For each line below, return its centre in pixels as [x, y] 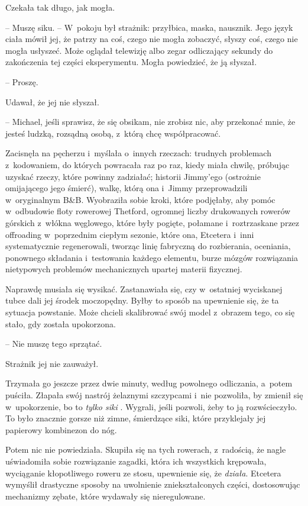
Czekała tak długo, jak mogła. [60, 7]
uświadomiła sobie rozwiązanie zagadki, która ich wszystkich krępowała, [136, 461]
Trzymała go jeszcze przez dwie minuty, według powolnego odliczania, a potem [149, 383]
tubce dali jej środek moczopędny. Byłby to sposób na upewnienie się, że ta [142, 300]
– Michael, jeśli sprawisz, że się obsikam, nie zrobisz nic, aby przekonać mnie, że [150, 122]
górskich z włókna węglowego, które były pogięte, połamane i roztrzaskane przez [153, 222]
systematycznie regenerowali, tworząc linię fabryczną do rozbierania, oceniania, [148, 246]
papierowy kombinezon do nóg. [61, 429]
